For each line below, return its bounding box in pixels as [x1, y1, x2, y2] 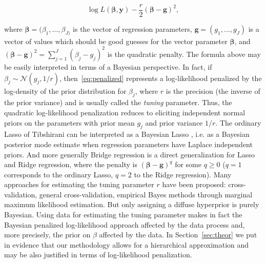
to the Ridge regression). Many [134, 169, 232, 179]
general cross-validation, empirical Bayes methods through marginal [39, 189, 253, 199]
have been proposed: [162, 179, 226, 190]
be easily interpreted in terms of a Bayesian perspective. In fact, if [4, 61, 212, 72]
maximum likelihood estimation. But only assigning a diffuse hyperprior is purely [4, 199, 259, 210]
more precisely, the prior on [4, 229, 91, 240]
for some [175, 159, 201, 170]
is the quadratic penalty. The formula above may [107, 48, 261, 59]
